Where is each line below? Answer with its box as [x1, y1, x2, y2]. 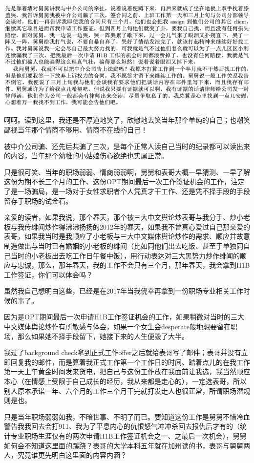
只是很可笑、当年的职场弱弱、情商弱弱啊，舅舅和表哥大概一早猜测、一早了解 [4, 167, 250, 177]
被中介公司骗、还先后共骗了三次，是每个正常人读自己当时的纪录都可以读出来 [4, 141, 250, 151]
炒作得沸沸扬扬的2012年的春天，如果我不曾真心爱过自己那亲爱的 [44, 221, 250, 231]
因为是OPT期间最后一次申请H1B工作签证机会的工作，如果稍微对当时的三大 [4, 312, 244, 322]
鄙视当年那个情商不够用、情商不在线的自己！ [4, 124, 148, 134]
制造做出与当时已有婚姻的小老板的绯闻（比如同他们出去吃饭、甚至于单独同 [4, 240, 243, 251]
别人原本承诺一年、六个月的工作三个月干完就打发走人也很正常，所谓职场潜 [4, 385, 243, 396]
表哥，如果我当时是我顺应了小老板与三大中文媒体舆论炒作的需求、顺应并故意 [4, 231, 250, 241]
